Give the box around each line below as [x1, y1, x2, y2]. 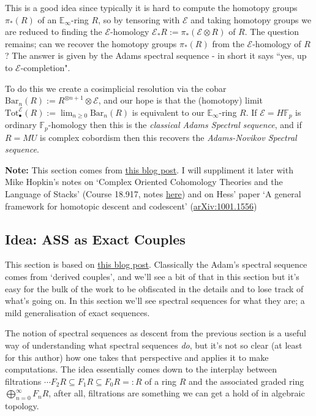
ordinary [5, 118, 37, 131]
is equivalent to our [132, 105, 205, 118]
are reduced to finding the [5, 25, 102, 38]
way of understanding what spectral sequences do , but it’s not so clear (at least [5, 338, 303, 351]
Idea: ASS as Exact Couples [5, 229, 186, 248]
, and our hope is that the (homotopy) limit [98, 94, 263, 107]
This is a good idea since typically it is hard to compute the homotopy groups [5, 1, 298, 13]
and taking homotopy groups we [190, 13, 312, 26]
